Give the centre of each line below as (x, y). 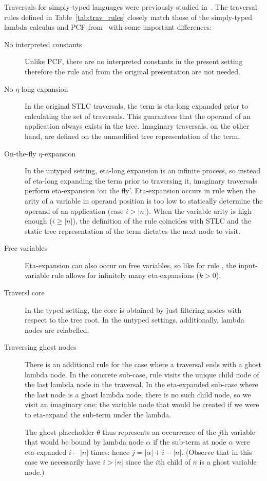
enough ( (39, 221)
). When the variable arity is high (199, 211)
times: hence (110, 452)
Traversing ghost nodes (40, 347)
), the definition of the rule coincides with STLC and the (162, 221)
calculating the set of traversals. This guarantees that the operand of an (138, 116)
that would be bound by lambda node (84, 442)
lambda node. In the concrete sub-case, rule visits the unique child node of (142, 374)
